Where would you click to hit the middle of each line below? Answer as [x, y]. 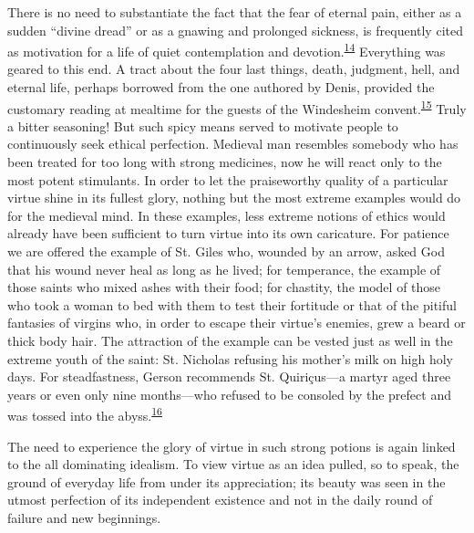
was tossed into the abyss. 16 [85, 414]
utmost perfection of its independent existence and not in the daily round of [220, 500]
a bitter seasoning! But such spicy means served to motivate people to [203, 125]
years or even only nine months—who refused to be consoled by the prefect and [229, 394]
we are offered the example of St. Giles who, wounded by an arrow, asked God [226, 251]
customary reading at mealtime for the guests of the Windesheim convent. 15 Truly [237, 107]
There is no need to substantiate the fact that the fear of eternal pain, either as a [235, 12]
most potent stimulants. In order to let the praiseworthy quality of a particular [228, 179]
